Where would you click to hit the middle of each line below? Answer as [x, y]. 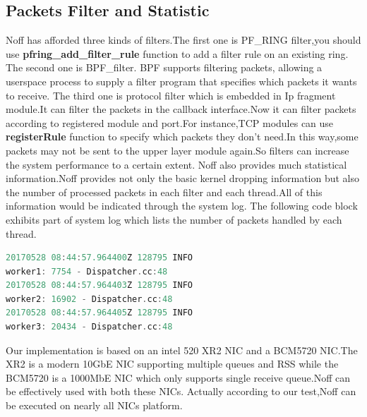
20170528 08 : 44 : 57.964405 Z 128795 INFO [99, 313]
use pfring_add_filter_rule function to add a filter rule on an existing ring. [177, 53]
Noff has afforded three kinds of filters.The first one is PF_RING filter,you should [183, 40]
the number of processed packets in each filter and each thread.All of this [164, 192]
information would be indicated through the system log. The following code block [182, 206]
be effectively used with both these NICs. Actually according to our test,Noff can [181, 391]
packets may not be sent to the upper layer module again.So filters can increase [178, 150]
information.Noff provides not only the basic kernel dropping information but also [183, 178]
